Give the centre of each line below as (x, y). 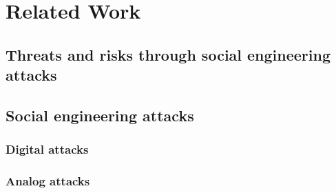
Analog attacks (48, 181)
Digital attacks (47, 149)
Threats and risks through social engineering (168, 54)
